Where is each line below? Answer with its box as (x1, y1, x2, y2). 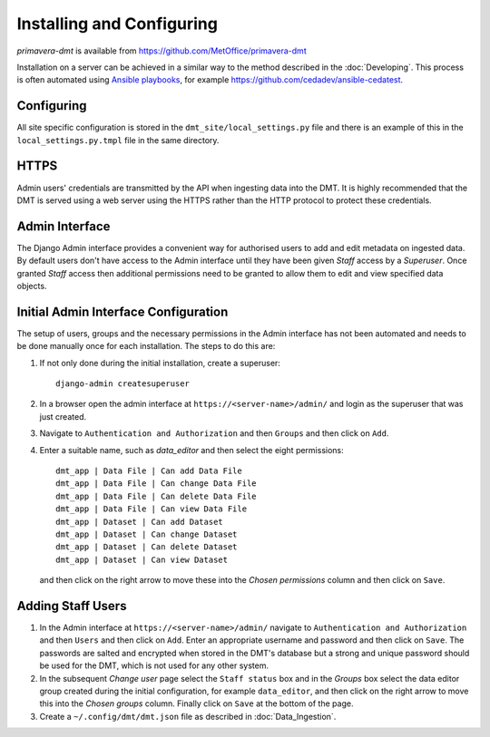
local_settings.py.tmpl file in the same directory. (16, 134, 220, 145)
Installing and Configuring (16, 14, 218, 34)
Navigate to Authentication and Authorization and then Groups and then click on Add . (39, 428, 389, 439)
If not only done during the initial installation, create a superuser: (39, 357, 281, 368)
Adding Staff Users (16, 598, 127, 614)
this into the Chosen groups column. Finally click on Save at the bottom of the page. (39, 698, 354, 709)
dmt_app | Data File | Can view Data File (55, 504, 248, 514)
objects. (16, 281, 47, 291)
